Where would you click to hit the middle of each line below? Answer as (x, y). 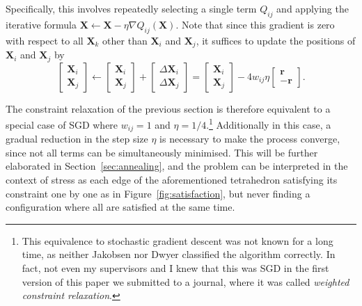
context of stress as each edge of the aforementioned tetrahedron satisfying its (172, 179)
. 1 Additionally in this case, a (269, 123)
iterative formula (41, 24)
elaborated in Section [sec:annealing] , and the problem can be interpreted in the (177, 166)
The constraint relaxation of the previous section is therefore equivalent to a (168, 108)
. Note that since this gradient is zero (255, 24)
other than (125, 40)
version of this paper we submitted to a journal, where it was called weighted (186, 281)
